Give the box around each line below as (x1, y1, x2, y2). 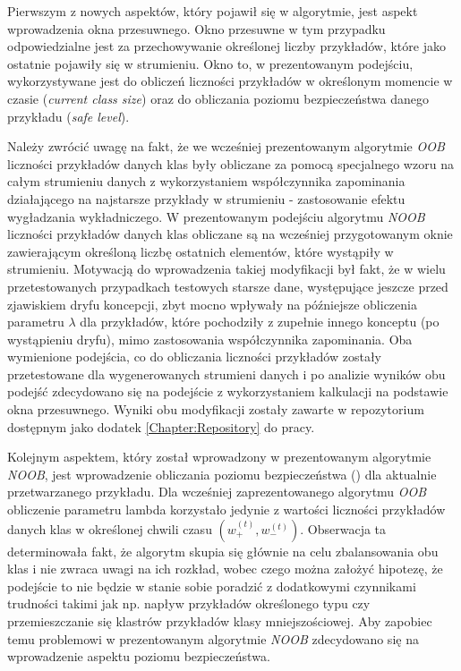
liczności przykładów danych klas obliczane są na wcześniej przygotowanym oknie (7, 225, 453, 243)
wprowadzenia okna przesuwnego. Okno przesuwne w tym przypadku (7, 19, 386, 38)
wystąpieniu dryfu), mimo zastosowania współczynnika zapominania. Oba (7, 329, 413, 348)
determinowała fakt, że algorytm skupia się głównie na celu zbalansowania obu (7, 541, 439, 560)
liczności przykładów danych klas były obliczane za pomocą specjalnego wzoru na (7, 154, 454, 173)
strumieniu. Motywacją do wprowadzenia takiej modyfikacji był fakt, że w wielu (7, 259, 446, 278)
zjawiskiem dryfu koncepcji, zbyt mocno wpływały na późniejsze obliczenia (7, 294, 417, 313)
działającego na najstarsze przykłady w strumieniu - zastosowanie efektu (7, 189, 406, 208)
